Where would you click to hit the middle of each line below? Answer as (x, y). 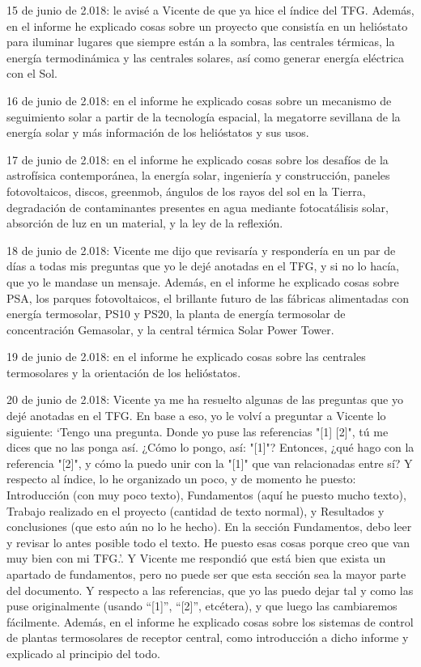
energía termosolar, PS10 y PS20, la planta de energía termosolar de (176, 314)
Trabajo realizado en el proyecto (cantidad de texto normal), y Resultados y (196, 510)
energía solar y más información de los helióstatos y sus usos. (158, 132)
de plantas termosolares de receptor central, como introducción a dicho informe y (208, 637)
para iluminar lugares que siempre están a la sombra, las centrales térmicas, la (201, 42)
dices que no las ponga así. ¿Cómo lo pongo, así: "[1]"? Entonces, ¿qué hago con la (210, 447)
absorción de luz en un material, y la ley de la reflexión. (145, 223)
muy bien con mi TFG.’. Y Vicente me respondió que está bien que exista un (196, 558)
